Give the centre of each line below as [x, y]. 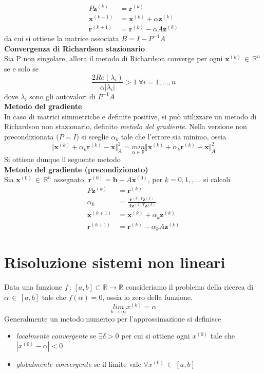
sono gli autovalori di [62, 96]
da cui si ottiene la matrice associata [62, 38]
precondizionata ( [32, 136]
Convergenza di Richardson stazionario [75, 48]
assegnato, [70, 179]
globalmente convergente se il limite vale [79, 364]
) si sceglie [92, 136]
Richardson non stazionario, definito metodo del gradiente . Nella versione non [126, 126]
